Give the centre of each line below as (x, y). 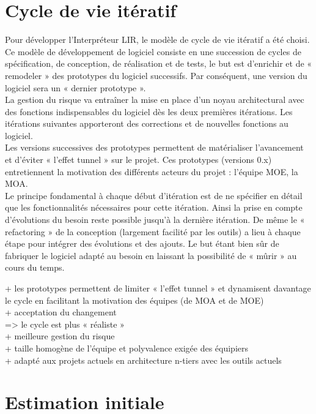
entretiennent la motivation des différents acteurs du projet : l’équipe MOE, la (152, 171)
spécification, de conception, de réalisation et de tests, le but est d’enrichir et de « (159, 63)
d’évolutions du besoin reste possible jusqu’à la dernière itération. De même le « (155, 220)
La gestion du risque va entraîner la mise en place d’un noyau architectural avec (155, 100)
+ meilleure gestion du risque (60, 336)
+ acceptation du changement (61, 312)
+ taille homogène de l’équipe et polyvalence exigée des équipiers (127, 348)
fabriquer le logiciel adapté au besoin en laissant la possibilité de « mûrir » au (151, 255)
